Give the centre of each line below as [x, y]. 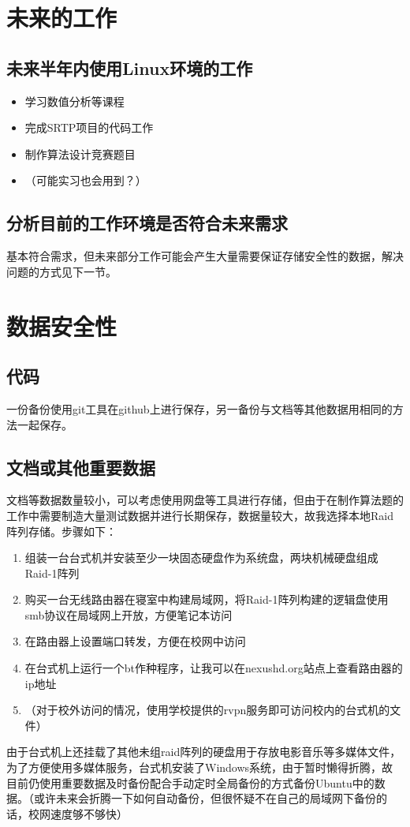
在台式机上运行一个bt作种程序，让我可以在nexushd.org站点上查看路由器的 [214, 668]
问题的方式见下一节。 [61, 271]
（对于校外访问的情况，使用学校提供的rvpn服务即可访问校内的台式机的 [207, 710]
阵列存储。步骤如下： [61, 531]
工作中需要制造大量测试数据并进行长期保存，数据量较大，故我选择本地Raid [200, 515]
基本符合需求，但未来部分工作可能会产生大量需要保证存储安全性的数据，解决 [205, 256]
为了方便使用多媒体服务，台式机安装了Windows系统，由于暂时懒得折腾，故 [200, 767]
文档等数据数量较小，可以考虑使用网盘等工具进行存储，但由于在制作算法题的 [205, 500]
